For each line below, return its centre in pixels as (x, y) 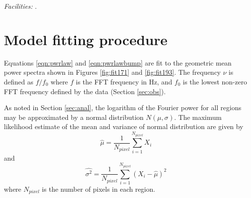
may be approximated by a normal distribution (74, 117)
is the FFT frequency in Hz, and (124, 81)
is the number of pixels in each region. (99, 189)
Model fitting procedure (86, 39)
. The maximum (198, 117)
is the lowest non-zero (215, 81)
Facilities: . (20, 6)
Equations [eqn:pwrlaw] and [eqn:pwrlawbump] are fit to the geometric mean (118, 62)
